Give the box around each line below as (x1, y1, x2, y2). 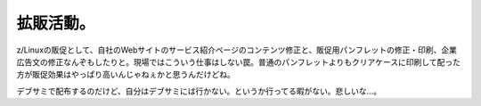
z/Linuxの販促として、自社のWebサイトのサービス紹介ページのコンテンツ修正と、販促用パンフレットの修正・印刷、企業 (16, 45, 458, 55)
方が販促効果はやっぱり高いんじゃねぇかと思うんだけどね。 (16, 69, 235, 80)
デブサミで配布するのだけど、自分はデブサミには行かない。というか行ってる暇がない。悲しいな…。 (16, 86, 382, 96)
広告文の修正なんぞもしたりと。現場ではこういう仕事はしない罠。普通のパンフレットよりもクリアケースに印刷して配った (16, 56, 461, 67)
